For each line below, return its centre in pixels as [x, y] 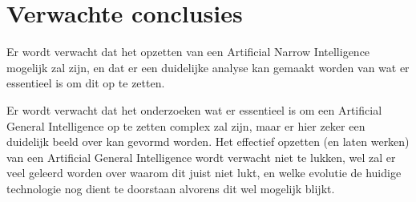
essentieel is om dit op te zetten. [86, 83]
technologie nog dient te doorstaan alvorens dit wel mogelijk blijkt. [171, 188]
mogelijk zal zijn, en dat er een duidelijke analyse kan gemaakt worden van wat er [208, 67]
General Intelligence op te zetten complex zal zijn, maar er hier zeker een [186, 125]
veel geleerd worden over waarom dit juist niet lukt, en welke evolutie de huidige [204, 173]
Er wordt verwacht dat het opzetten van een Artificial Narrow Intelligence [188, 52]
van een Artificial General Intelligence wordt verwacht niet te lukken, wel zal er [201, 157]
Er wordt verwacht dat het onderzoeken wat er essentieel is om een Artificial [194, 109]
